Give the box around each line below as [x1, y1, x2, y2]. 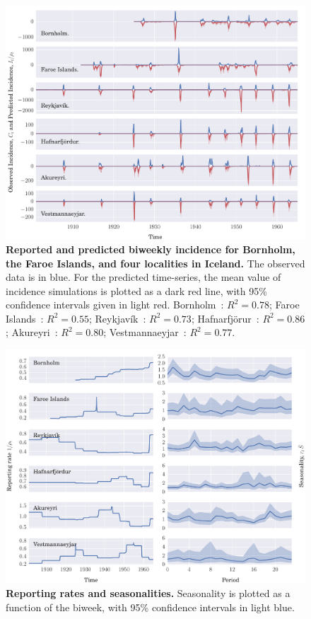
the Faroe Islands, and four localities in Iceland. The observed [6, 255, 305, 270]
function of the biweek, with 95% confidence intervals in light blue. [6, 599, 295, 614]
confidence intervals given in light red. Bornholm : [6, 297, 224, 312]
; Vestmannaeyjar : [103, 325, 187, 340]
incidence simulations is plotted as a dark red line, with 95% [6, 283, 267, 298]
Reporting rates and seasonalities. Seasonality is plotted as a [6, 586, 291, 600]
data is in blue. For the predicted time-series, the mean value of [6, 270, 281, 284]
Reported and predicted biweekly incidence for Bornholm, [6, 241, 295, 256]
